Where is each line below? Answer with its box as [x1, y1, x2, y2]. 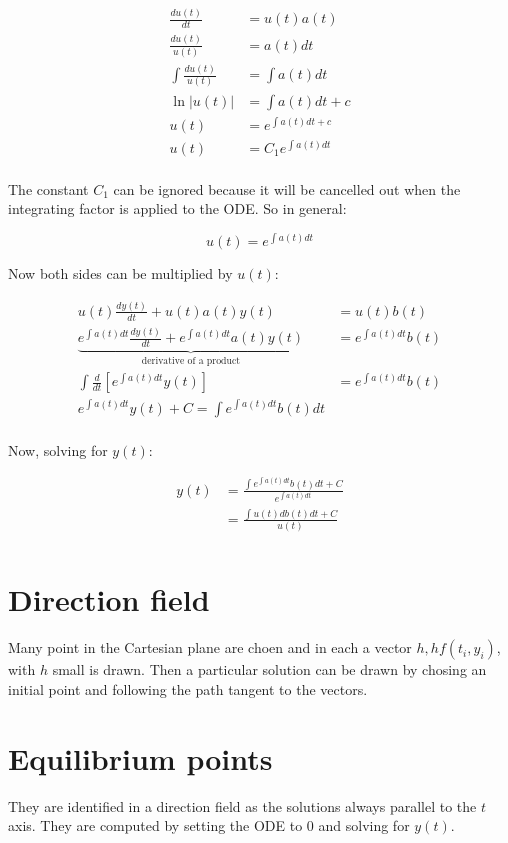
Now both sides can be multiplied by [8, 263, 233, 284]
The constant [8, 178, 89, 199]
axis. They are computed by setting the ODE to [8, 815, 303, 836]
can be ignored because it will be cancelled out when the [113, 178, 461, 199]
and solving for [318, 815, 410, 836]
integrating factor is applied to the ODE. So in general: [8, 198, 347, 219]
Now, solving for [8, 439, 108, 460]
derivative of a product [141, 355, 241, 366]
